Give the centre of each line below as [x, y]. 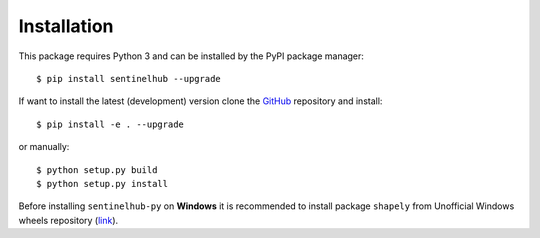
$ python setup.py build [97, 169]
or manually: [44, 147]
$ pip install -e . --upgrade [110, 124]
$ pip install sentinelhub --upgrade [129, 78]
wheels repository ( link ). [68, 220]
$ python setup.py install [102, 183]
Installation [66, 26]
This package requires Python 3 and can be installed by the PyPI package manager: [191, 56]
